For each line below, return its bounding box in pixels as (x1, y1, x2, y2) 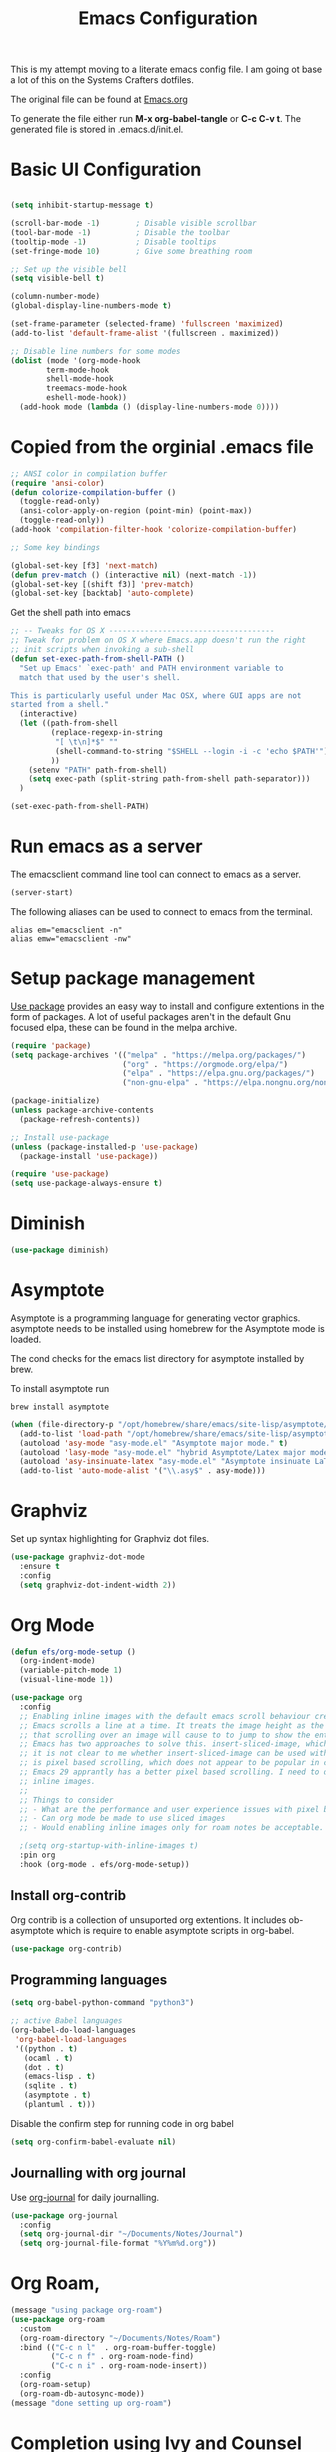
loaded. (10, 1333, 42, 1345)
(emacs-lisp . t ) (23, 2072, 97, 2082)
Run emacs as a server (10, 835, 203, 858)
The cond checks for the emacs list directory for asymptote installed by (10, 1352, 305, 1364)
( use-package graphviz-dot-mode (10, 1552, 145, 1562)
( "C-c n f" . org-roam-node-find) (50, 2352, 195, 2362)
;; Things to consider (19, 1795, 114, 1805)
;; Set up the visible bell (10, 264, 128, 274)
